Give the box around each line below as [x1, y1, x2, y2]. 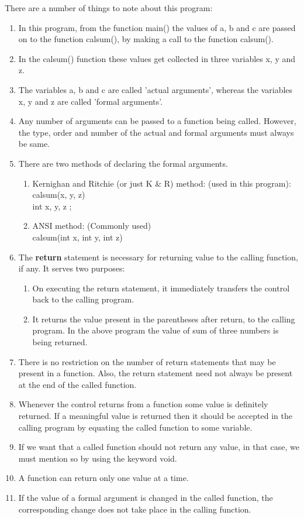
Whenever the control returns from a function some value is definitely [18, 398, 268, 410]
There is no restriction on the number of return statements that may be [18, 355, 276, 367]
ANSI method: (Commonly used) [32, 219, 151, 232]
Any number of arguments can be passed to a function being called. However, [18, 115, 296, 127]
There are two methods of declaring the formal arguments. [18, 157, 228, 169]
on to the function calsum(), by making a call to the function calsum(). [18, 33, 274, 45]
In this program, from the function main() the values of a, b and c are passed [18, 21, 296, 33]
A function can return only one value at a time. [18, 472, 189, 484]
